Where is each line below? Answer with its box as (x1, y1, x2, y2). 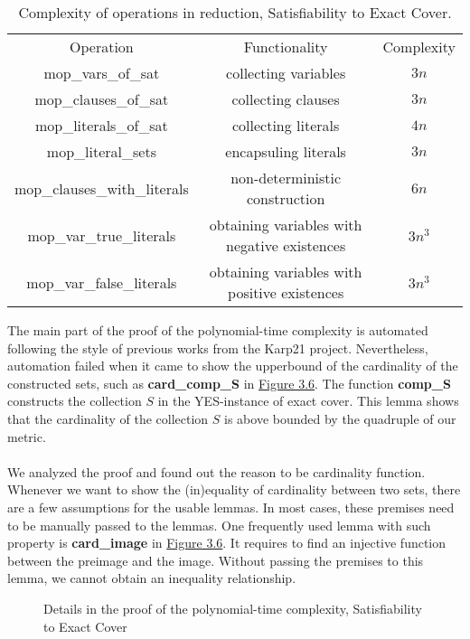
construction (246, 188, 325, 209)
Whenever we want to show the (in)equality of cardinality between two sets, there (7, 480, 461, 499)
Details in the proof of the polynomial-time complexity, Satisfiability (43, 598, 422, 617)
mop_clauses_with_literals (14, 177, 189, 199)
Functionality (243, 36, 328, 57)
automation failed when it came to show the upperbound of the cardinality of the (7, 356, 458, 375)
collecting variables (226, 62, 346, 83)
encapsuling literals (225, 141, 346, 162)
